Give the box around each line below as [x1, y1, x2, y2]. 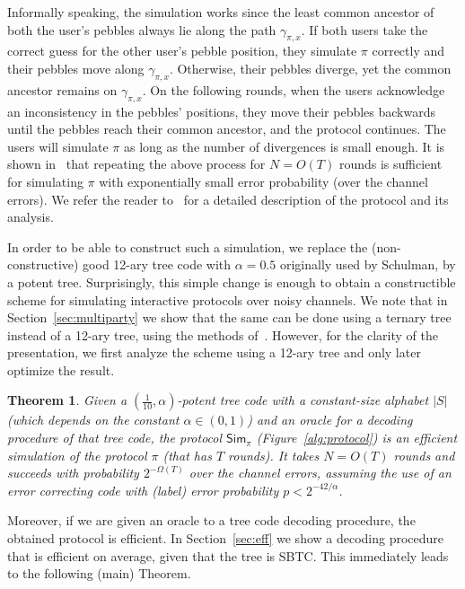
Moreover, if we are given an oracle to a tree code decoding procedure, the [7, 511, 416, 530]
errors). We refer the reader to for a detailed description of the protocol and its [7, 189, 449, 208]
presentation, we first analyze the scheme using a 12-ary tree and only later [7, 343, 421, 362]
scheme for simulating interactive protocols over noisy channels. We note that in [7, 290, 448, 309]
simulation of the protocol [7, 445, 147, 464]
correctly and [372, 41, 445, 60]
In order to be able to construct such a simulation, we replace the [7, 237, 368, 256]
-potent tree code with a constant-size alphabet [177, 391, 429, 409]
